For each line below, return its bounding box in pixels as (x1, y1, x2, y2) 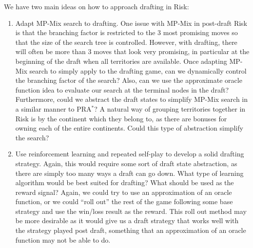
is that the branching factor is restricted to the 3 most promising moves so (15, 27, 238, 38)
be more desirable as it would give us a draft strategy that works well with (15, 215, 239, 226)
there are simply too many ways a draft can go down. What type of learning (15, 168, 244, 178)
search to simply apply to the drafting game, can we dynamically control (29, 65, 247, 76)
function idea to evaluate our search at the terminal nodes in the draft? (15, 84, 229, 95)
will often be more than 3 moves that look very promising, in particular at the (15, 46, 250, 57)
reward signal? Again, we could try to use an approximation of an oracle (15, 187, 232, 197)
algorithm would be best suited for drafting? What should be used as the (15, 177, 234, 188)
